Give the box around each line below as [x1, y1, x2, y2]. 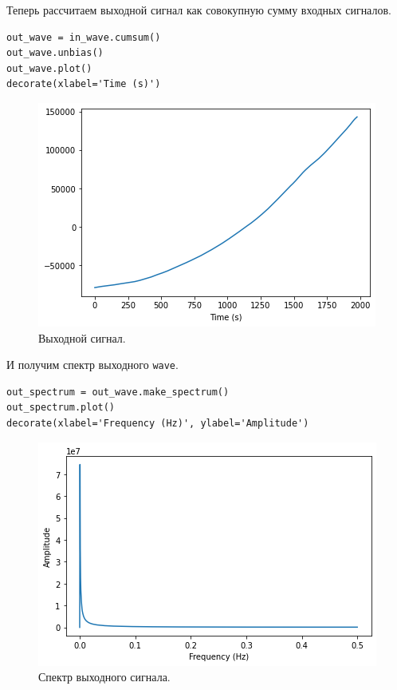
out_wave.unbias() [6, 47, 104, 59]
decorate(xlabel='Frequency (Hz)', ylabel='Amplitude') [6, 418, 309, 429]
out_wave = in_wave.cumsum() [6, 31, 161, 43]
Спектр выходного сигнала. [38, 668, 171, 685]
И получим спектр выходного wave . [6, 356, 179, 373]
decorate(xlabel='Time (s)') [6, 78, 161, 90]
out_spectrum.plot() [6, 402, 116, 414]
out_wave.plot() [6, 62, 92, 74]
